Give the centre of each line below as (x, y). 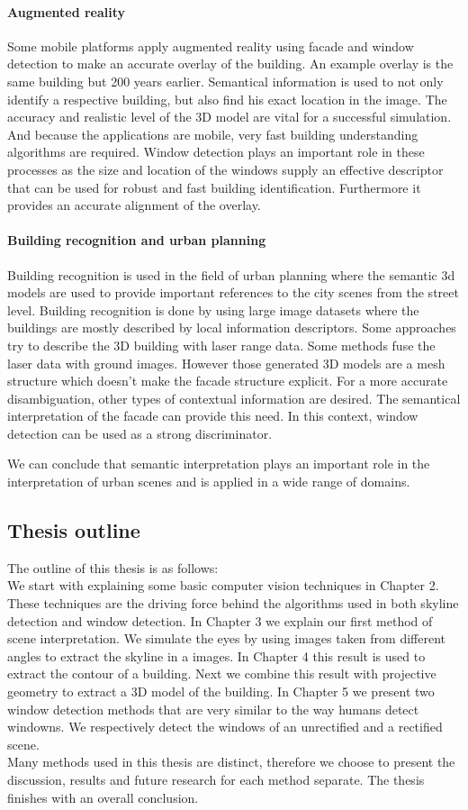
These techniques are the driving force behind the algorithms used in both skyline (233, 603)
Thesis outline (74, 530)
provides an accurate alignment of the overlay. (134, 205)
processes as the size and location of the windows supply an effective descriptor (225, 169)
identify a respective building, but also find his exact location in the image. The (227, 99)
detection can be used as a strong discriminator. (140, 433)
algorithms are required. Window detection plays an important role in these (216, 152)
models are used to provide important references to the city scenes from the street (233, 292)
